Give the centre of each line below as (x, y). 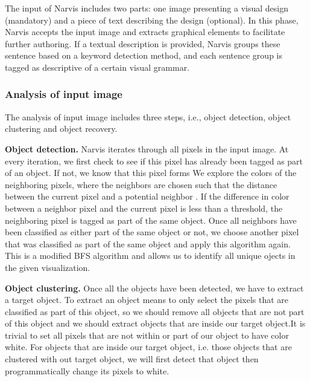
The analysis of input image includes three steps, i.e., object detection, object (148, 116)
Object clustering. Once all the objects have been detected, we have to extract (154, 288)
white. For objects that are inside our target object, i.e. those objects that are (148, 347)
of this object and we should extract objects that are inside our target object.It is (155, 323)
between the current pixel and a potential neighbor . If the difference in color (147, 196)
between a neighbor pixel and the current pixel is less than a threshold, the (144, 208)
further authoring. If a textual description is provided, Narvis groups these (143, 43)
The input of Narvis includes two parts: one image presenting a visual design (147, 8)
